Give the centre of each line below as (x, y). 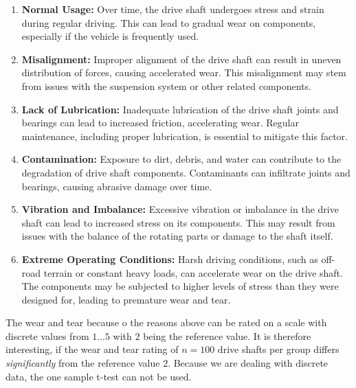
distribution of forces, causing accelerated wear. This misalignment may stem (184, 72)
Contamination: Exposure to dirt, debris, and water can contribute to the (181, 159)
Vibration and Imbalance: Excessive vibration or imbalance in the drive (180, 209)
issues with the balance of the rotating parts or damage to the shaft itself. (177, 236)
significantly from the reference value (83, 363)
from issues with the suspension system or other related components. (166, 85)
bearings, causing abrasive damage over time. (117, 186)
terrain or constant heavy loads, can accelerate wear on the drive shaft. (193, 272)
